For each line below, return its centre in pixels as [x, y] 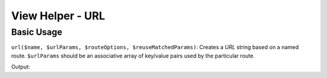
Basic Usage [37, 32]
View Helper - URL [58, 16]
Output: [21, 67]
